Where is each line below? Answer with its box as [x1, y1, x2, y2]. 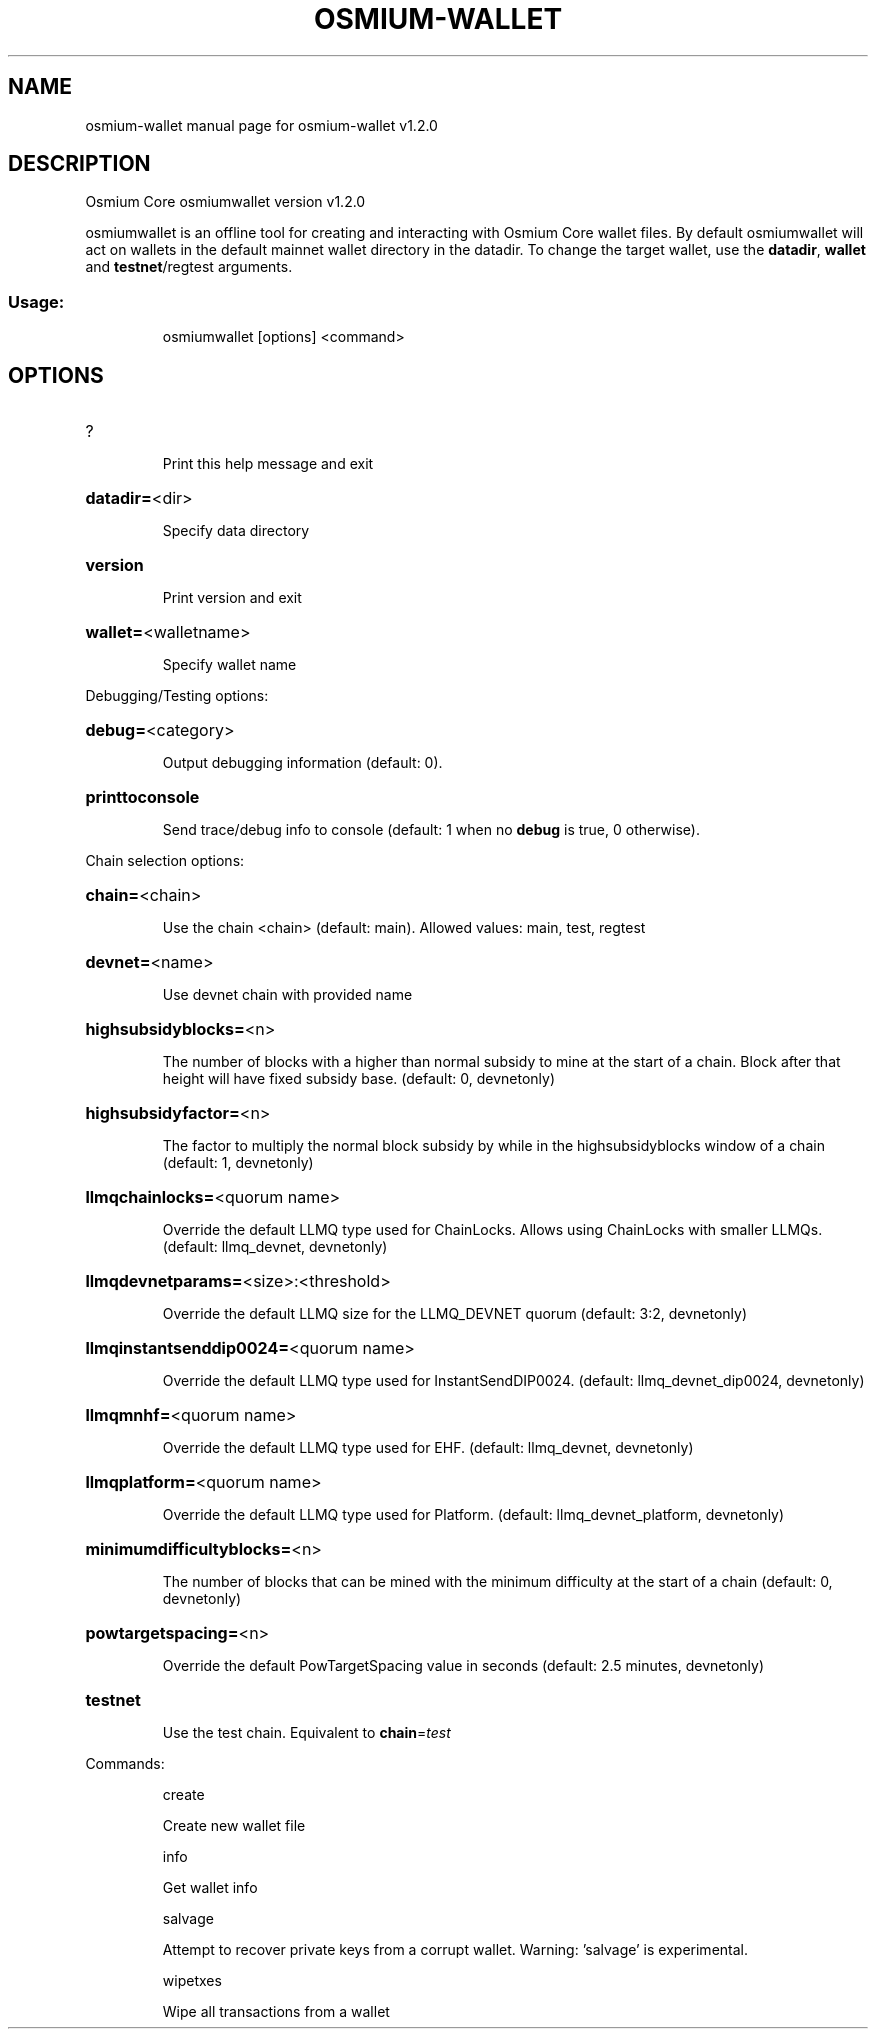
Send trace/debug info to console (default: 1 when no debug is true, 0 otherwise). [162, 821, 700, 839]
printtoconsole [85, 787, 200, 808]
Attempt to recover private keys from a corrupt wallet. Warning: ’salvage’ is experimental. [162, 1941, 748, 1959]
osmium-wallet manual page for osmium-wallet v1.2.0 [85, 116, 438, 134]
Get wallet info [162, 1879, 258, 1897]
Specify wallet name [162, 656, 297, 674]
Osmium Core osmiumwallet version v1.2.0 [85, 193, 366, 211]
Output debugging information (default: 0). [162, 754, 443, 772]
